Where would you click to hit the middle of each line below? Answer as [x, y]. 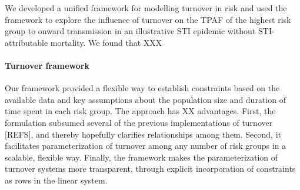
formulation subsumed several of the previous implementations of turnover [139, 122]
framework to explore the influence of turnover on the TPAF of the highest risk [148, 19]
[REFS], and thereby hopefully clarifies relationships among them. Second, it [143, 134]
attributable [26, 42]
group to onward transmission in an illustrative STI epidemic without [130, 31]
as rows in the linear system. [56, 180]
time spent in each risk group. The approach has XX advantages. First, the [140, 111]
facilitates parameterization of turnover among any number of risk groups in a [146, 146]
